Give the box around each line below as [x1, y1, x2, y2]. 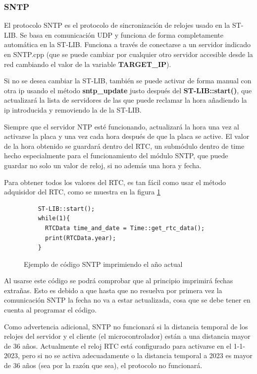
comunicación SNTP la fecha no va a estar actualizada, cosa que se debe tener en [4, 295, 251, 305]
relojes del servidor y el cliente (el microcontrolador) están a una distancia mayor [4, 331, 251, 341]
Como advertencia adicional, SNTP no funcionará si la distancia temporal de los [4, 321, 248, 331]
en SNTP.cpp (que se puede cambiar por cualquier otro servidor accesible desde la [4, 49, 253, 59]
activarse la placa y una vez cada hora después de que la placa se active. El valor [4, 131, 250, 141]
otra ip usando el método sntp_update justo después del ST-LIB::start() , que [4, 85, 252, 95]
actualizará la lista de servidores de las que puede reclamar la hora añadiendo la [4, 95, 247, 105]
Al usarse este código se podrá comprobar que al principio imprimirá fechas [4, 275, 233, 286]
